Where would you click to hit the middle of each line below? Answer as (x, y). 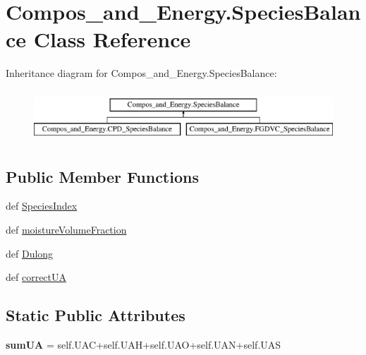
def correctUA (36, 277)
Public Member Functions (102, 176)
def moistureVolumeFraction (66, 230)
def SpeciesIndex (42, 206)
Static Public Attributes (96, 315)
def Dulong (30, 253)
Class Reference (112, 39)
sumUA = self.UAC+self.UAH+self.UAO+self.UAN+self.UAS (144, 345)
